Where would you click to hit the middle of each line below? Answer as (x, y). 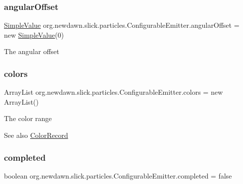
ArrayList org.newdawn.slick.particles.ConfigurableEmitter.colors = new (114, 92)
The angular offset (32, 51)
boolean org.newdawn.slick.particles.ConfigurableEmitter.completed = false (118, 175)
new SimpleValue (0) (34, 34)
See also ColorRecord (36, 135)
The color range (28, 118)
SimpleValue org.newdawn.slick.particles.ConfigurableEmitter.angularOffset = (122, 25)
